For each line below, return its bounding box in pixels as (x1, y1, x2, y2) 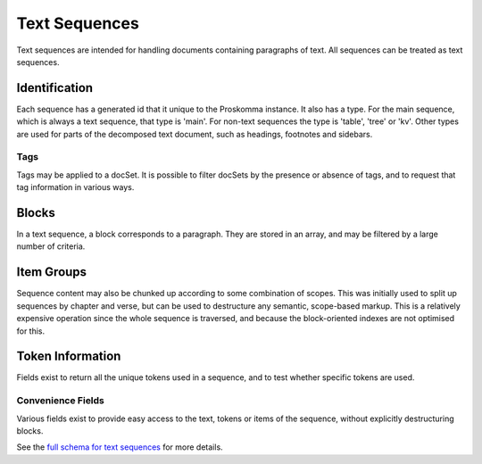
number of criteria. (16, 241, 86, 252)
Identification (16, 80, 94, 95)
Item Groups (16, 264, 87, 280)
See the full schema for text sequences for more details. (16, 442, 223, 452)
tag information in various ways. (16, 182, 135, 193)
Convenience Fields (16, 394, 104, 407)
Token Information (16, 349, 121, 364)
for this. (16, 326, 46, 336)
